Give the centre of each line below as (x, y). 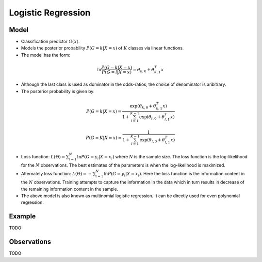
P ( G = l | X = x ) (117, 72)
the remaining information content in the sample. (70, 189)
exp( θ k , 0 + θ (143, 107)
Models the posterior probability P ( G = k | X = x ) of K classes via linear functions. (102, 48)
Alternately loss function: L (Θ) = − (57, 173)
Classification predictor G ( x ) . (50, 42)
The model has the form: (46, 55)
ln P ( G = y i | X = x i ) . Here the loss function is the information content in (174, 174)
